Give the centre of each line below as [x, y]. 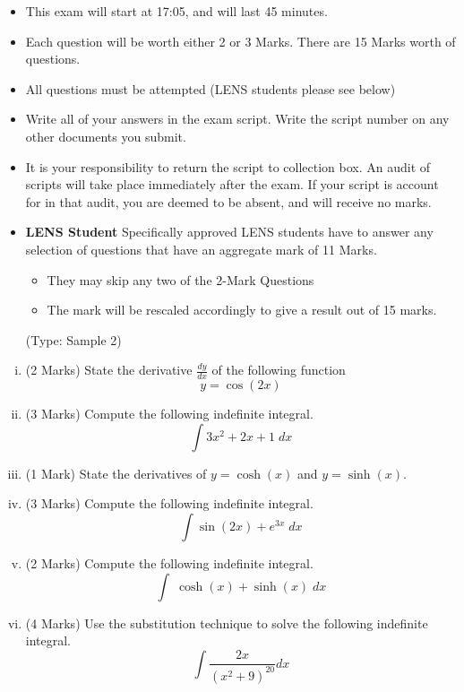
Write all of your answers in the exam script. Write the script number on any [237, 119]
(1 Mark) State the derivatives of [116, 473]
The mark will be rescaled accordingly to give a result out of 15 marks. [242, 310]
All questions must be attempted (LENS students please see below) [211, 88]
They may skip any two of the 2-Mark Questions [180, 279]
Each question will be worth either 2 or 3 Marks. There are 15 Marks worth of [241, 41]
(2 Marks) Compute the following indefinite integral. [169, 562]
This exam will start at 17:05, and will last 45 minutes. [176, 11]
